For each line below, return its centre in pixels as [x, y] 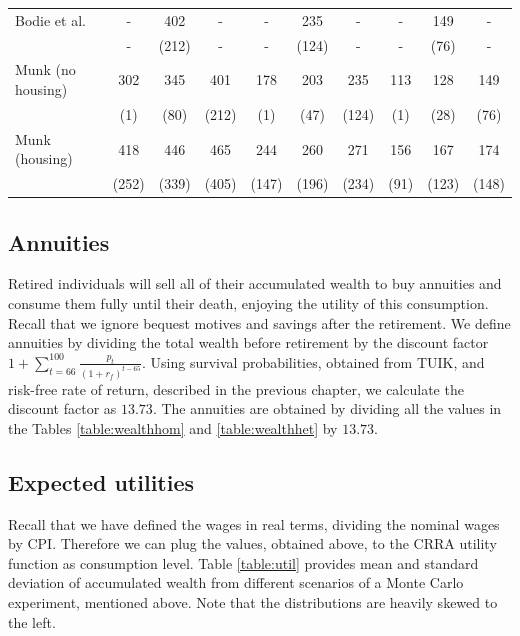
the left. [32, 621]
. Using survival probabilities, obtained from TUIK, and [313, 361]
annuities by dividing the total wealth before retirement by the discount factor [248, 342]
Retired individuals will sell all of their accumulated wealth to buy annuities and [255, 283]
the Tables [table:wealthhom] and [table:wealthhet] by [173, 427]
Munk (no [45, 69]
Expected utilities [101, 481]
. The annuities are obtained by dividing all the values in [327, 408]
